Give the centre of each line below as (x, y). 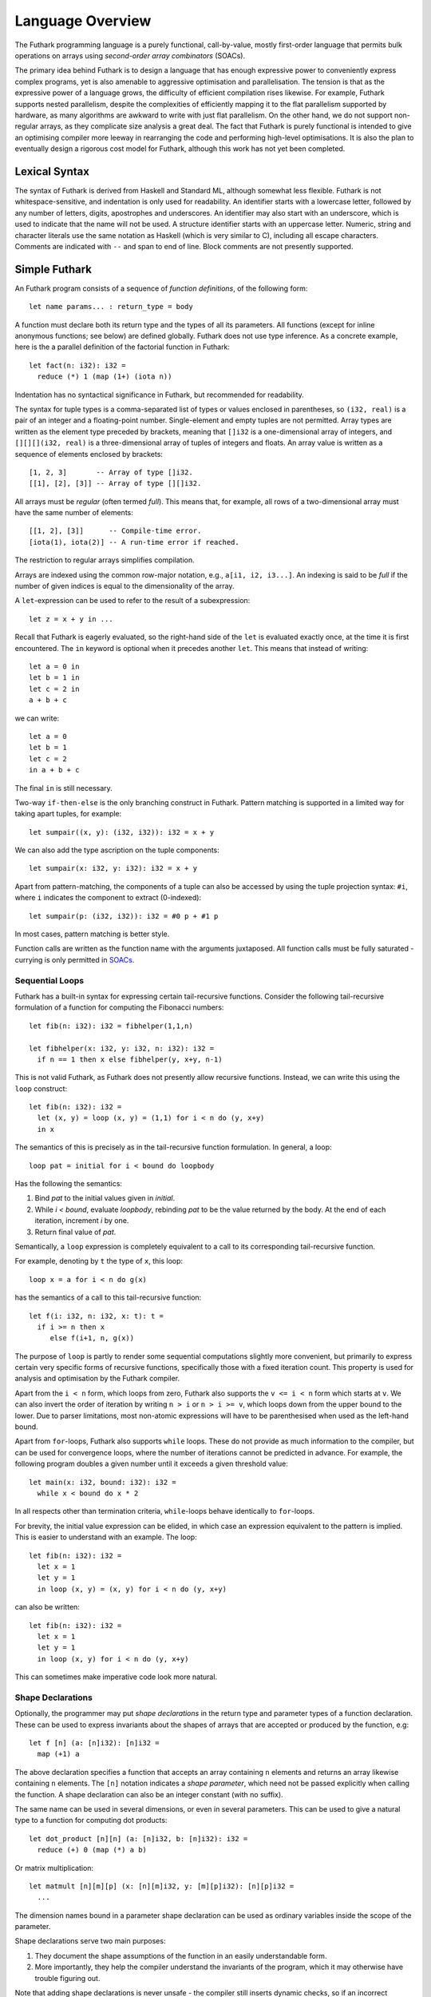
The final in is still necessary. (64, 788)
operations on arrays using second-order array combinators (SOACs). (130, 55)
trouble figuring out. (67, 1978)
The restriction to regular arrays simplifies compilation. (105, 560)
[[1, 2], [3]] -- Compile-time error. (115, 531)
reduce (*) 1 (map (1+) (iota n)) (105, 377)
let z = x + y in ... (71, 619)
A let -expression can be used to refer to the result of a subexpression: (132, 601)
